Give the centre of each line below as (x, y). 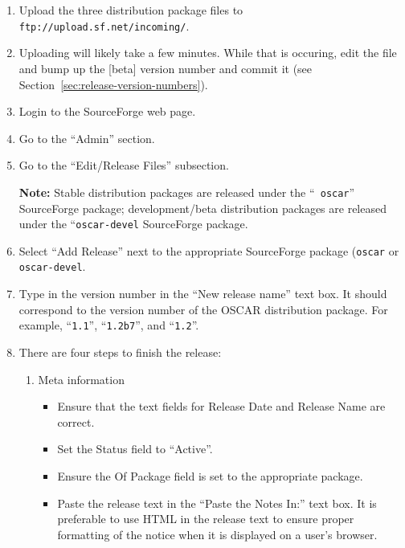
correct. (76, 421)
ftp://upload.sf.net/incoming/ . (104, 25)
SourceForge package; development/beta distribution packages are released (202, 208)
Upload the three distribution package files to (131, 10)
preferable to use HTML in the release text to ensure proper (206, 519)
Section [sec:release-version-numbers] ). (113, 84)
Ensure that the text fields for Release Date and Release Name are (221, 406)
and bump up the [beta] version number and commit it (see (166, 68)
